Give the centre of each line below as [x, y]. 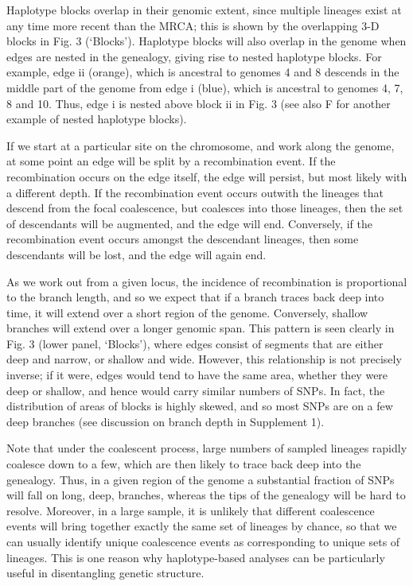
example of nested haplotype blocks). [97, 119]
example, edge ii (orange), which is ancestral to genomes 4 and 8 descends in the [203, 72]
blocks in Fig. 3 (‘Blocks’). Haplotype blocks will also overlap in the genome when [206, 41]
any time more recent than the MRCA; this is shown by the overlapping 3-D [193, 25]
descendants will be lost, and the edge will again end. [136, 254]
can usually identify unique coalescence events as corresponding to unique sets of [203, 541]
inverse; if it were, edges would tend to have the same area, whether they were [197, 375]
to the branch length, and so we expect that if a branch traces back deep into [195, 297]
